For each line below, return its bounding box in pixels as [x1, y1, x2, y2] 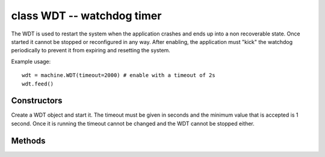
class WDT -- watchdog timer [11, 9, 162, 22]
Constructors [11, 96, 63, 106]
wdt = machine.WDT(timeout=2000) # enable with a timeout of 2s [22, 72, 216, 79]
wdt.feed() [22, 80, 54, 87]
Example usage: [11, 58, 51, 65]
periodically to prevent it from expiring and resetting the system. [11, 47, 171, 54]
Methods [11, 135, 46, 146]
